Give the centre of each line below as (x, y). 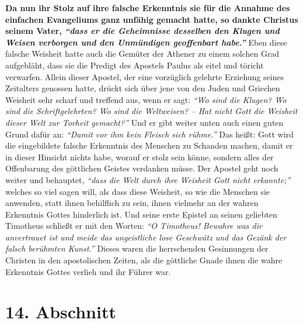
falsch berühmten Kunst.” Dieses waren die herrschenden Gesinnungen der (137, 248)
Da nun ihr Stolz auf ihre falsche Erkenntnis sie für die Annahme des (148, 8)
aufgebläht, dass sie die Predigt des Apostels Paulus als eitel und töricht (135, 65)
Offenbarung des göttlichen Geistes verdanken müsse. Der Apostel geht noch (142, 168)
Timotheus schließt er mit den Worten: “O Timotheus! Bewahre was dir (134, 226)
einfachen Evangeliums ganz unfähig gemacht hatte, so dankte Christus (152, 19)
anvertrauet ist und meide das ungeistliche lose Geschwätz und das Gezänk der (146, 237)
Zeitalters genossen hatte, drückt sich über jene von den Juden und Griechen (143, 88)
